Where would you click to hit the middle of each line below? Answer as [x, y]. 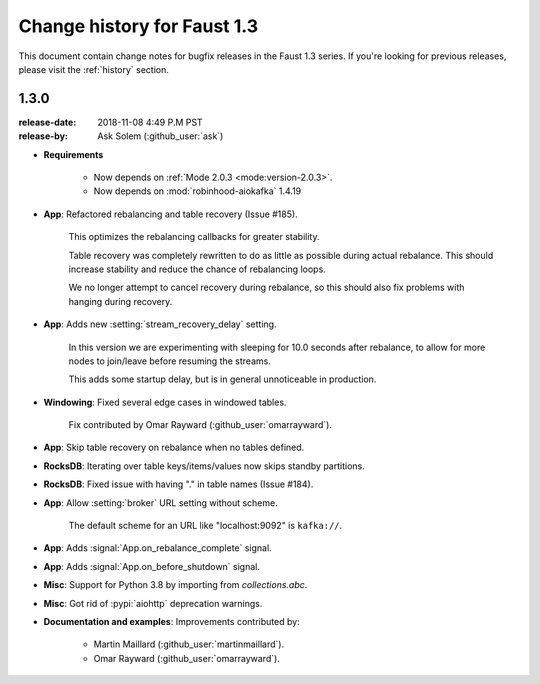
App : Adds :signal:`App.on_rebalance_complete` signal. [157, 548]
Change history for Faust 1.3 [138, 26]
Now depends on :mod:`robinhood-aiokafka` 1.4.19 [197, 191]
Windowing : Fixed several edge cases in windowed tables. [165, 402]
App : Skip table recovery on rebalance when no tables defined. [174, 447]
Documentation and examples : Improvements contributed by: [171, 621]
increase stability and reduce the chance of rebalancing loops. [197, 269]
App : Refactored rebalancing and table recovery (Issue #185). [171, 214]
